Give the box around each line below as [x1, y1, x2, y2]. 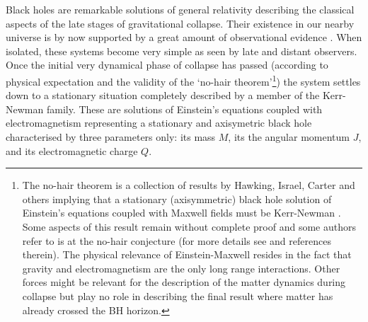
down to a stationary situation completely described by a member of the [6, 88, 320, 103]
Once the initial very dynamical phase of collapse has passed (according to [6, 57, 328, 72]
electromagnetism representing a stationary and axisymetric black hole [6, 115, 312, 130]
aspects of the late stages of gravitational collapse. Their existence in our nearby [6, 16, 355, 30]
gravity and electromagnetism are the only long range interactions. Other [22, 260, 340, 275]
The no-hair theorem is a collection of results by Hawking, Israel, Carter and [22, 178, 355, 192]
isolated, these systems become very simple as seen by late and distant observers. [6, 43, 357, 58]
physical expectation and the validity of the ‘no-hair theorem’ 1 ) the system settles [6, 71, 361, 88]
